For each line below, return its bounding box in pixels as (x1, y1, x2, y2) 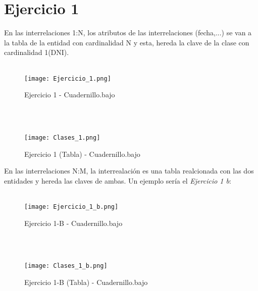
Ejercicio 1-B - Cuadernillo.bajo (24, 217, 123, 228)
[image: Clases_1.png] (24, 134, 100, 141)
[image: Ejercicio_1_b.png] (24, 203, 119, 210)
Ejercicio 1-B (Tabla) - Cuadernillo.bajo (24, 277, 148, 287)
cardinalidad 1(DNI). (4, 47, 69, 57)
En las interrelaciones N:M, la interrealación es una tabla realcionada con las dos (4, 165, 254, 176)
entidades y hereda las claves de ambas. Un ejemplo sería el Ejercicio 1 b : (4, 175, 231, 186)
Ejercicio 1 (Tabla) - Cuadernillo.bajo (24, 148, 140, 159)
